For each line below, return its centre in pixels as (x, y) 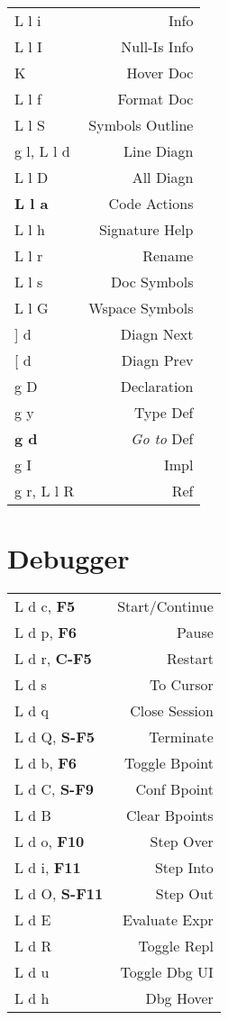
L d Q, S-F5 (55, 737)
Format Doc (155, 99)
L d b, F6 (46, 763)
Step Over (182, 842)
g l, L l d (42, 151)
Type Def (164, 412)
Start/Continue (165, 606)
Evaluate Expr (168, 920)
